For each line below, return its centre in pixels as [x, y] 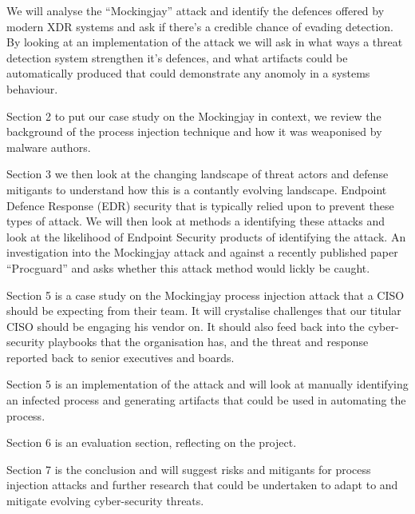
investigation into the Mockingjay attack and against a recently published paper [202, 252]
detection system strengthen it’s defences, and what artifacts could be [177, 57]
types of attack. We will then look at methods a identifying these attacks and [196, 221]
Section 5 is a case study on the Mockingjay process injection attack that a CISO [206, 295]
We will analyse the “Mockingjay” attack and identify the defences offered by [196, 10]
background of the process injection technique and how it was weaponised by [194, 131]
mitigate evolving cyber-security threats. [105, 501]
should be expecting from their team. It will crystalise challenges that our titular [204, 311]
